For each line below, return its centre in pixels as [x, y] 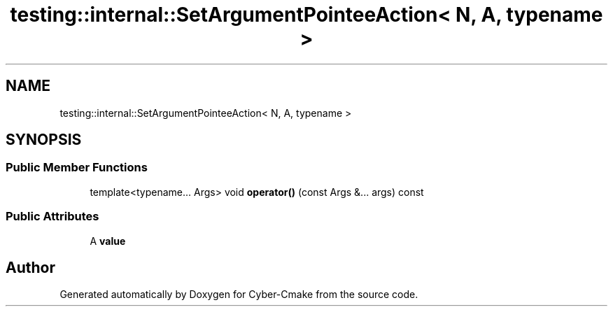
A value [108, 241]
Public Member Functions [77, 168]
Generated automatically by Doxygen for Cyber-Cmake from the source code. [239, 295]
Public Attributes [52, 217]
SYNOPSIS [44, 140]
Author [30, 267]
